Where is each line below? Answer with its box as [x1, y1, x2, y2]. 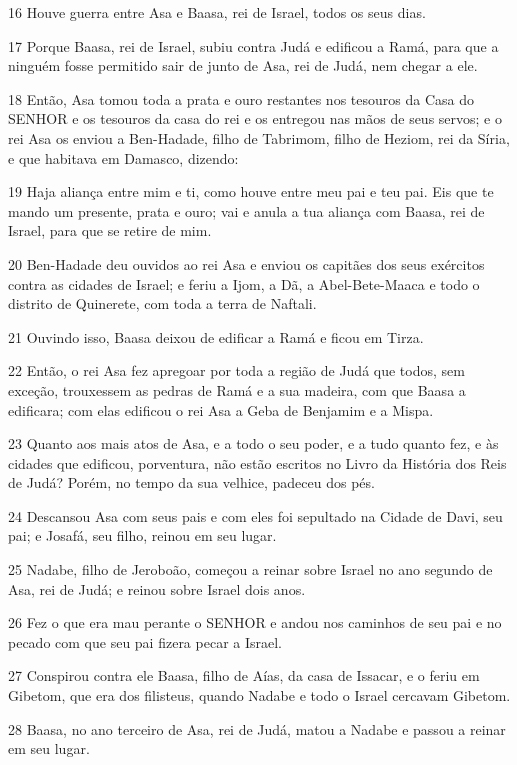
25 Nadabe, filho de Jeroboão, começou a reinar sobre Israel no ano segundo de [8, 559, 493, 580]
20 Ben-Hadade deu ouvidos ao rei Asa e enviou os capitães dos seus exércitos [8, 253, 485, 274]
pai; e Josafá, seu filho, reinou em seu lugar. [8, 525, 277, 546]
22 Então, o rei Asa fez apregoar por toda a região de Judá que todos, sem [8, 360, 465, 381]
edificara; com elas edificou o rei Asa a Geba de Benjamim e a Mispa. [8, 399, 434, 420]
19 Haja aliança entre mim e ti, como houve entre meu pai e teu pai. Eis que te [8, 181, 494, 202]
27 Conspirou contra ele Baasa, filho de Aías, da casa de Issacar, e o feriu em [8, 665, 480, 686]
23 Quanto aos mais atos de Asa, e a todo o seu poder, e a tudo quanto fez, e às [8, 433, 499, 454]
